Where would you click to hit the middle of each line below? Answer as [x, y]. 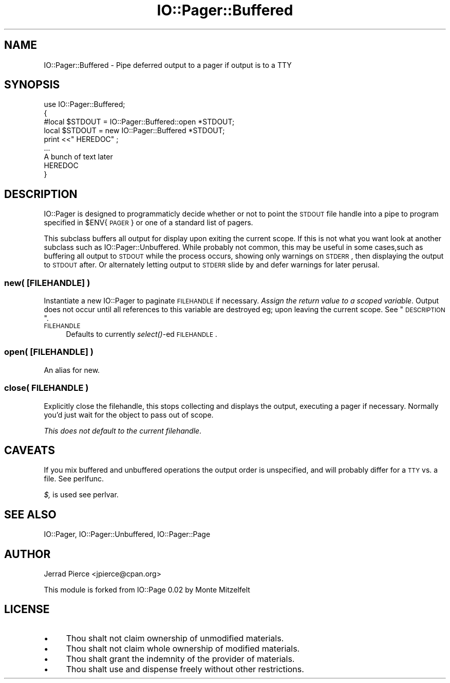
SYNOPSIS [32, 85]
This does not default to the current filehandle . [123, 430]
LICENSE [27, 609]
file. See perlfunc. [74, 479]
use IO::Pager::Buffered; [85, 104]
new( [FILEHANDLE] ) [47, 283]
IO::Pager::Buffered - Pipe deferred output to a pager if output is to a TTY [168, 65]
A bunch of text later [78, 157]
